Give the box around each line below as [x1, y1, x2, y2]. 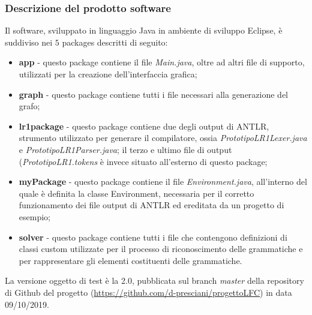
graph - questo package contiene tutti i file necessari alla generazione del [19, 88, 289, 100]
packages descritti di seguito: [62, 35, 168, 48]
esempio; [19, 210, 50, 223]
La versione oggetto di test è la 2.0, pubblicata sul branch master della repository [5, 274, 304, 287]
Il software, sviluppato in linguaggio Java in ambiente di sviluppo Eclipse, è [5, 24, 283, 37]
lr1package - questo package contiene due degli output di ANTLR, [19, 119, 269, 132]
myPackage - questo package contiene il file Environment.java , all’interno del [19, 175, 307, 188]
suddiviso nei [5, 35, 53, 48]
